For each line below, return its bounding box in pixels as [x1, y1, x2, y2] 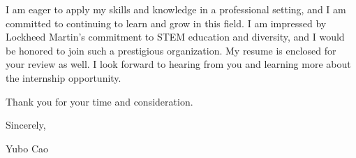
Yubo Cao [6, 141, 49, 155]
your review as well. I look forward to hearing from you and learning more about [6, 57, 351, 71]
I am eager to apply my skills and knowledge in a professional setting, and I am [6, 2, 346, 16]
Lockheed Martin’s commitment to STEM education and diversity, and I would [6, 29, 345, 44]
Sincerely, [6, 117, 46, 132]
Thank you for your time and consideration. [6, 94, 193, 108]
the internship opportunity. [6, 70, 121, 85]
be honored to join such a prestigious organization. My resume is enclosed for [6, 43, 336, 57]
